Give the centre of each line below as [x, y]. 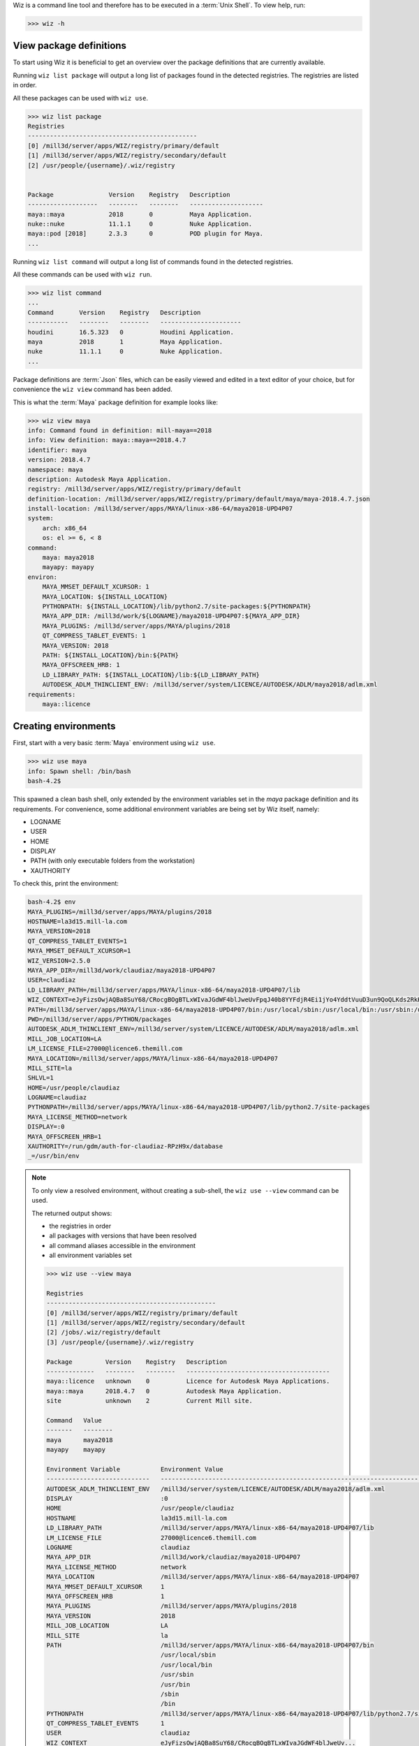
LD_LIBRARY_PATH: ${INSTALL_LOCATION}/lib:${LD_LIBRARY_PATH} [151, 675]
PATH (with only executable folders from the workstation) [113, 861]
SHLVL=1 [41, 1078]
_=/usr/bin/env [53, 1156]
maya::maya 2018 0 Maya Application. [140, 214]
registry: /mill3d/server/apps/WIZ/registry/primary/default [134, 489]
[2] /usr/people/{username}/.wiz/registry [101, 165]
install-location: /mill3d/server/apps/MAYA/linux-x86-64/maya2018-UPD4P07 [160, 509]
